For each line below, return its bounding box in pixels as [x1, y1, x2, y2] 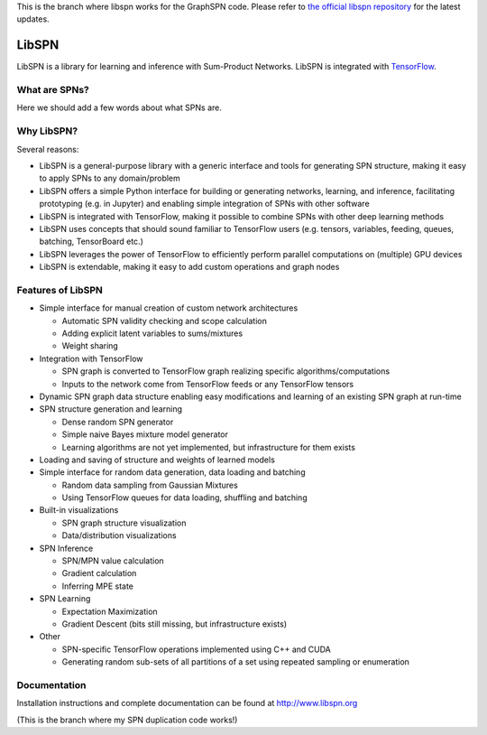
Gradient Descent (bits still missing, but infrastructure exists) [61, 619, 288, 629]
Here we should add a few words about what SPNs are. [16, 102, 223, 113]
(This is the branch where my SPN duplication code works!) [16, 714, 238, 725]
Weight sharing [61, 340, 119, 351]
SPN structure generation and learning [39, 404, 183, 414]
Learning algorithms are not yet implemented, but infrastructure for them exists [61, 442, 356, 452]
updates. [16, 14, 50, 24]
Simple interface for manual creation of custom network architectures [39, 302, 299, 313]
